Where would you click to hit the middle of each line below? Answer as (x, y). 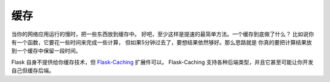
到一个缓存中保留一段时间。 (46, 51)
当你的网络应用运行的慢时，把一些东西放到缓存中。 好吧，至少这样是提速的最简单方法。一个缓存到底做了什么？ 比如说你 (163, 34)
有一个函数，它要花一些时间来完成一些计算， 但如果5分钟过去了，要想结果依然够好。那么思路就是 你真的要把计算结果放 (162, 42)
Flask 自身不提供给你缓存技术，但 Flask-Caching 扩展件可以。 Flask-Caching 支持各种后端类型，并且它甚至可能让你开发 (163, 62)
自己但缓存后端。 (33, 70)
